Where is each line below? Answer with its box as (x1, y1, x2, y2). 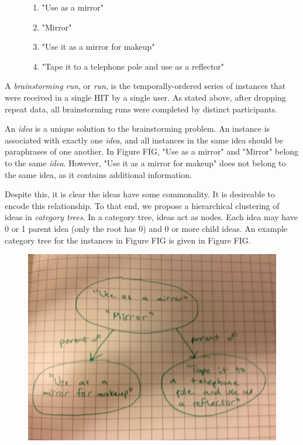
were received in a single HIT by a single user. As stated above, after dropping (5, 91, 286, 103)
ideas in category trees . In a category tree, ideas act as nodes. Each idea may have (5, 211, 298, 223)
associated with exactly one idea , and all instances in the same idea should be (5, 133, 283, 146)
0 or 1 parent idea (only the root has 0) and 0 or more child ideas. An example (5, 222, 288, 234)
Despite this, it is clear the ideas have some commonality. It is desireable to (5, 188, 275, 200)
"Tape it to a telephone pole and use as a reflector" (42, 60, 225, 72)
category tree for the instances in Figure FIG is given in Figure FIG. (5, 234, 251, 246)
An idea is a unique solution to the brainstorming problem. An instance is (5, 122, 270, 135)
